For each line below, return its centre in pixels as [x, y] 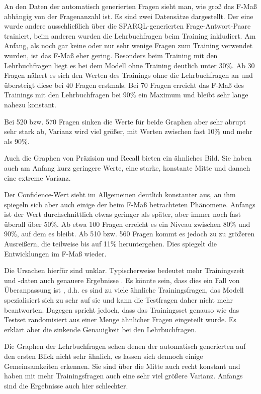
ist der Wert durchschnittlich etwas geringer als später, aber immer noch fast [122, 214]
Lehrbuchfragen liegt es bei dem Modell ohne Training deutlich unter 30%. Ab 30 [129, 65]
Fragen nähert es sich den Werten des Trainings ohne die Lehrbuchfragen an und [128, 75]
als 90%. [17, 141]
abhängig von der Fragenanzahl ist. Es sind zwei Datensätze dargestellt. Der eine [129, 16]
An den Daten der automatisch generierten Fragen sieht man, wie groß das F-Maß [130, 6]
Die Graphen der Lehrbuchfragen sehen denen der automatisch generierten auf [125, 346]
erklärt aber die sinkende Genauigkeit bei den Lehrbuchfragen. [100, 329]
